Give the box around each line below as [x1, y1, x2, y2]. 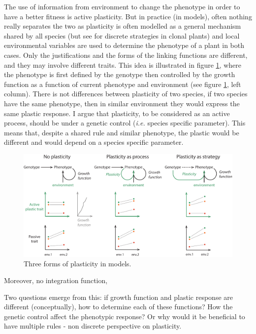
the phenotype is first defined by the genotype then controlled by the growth [4, 69, 235, 80]
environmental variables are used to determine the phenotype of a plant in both [4, 40, 244, 50]
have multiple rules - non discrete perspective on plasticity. [4, 321, 182, 331]
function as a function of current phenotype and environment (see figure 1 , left [4, 79, 241, 89]
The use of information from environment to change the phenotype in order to [4, 1, 240, 11]
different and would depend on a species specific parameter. [4, 137, 184, 147]
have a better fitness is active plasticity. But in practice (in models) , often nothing [4, 11, 252, 21]
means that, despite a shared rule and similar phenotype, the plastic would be [4, 127, 239, 137]
